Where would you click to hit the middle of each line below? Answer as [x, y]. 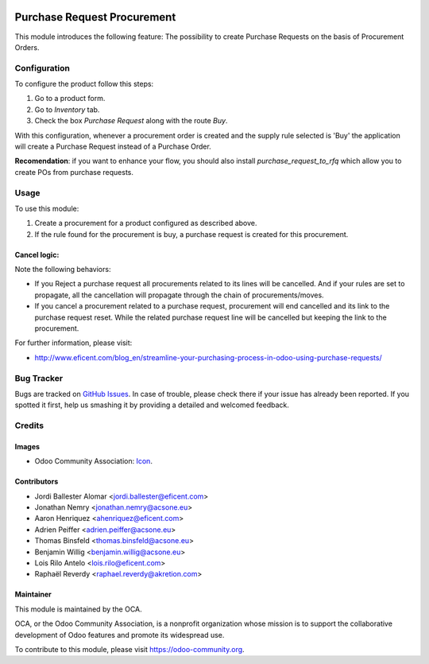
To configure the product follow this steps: [84, 84]
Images [27, 446]
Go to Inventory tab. [67, 109]
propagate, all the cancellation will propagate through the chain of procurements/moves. [180, 295]
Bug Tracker [39, 378]
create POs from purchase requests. [74, 172]
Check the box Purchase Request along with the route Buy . [131, 121]
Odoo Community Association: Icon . [93, 461]
